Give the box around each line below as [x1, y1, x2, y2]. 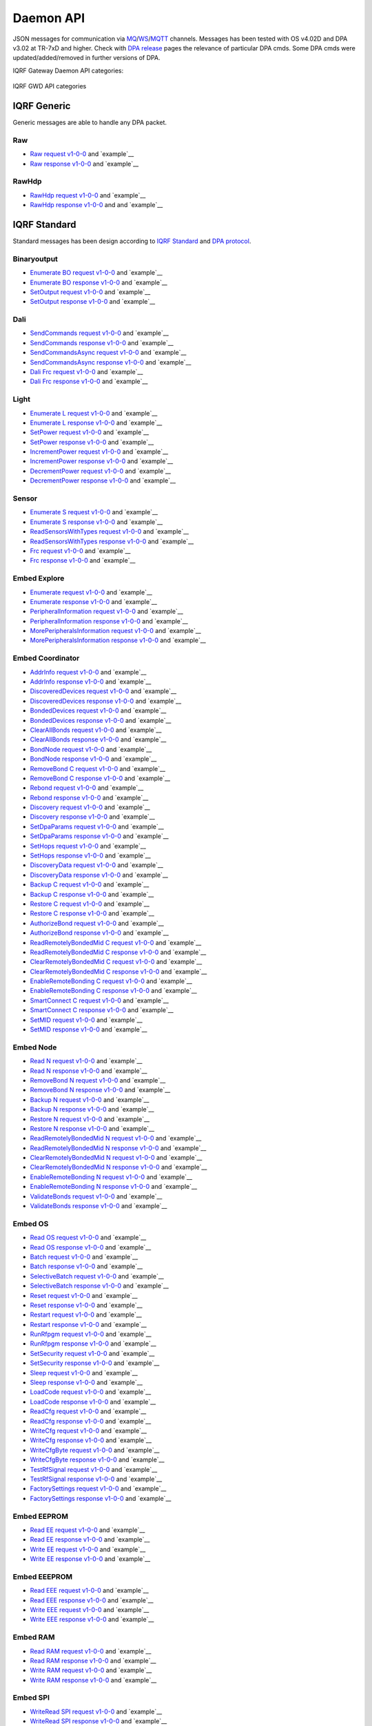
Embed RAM [12, 1633, 55, 1642]
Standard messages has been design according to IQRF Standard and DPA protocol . [12, 237, 251, 245]
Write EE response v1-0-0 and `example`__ [30, 1555, 151, 1563]
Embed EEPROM [12, 1511, 69, 1521]
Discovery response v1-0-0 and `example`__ [30, 813, 155, 821]
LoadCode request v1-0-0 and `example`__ [30, 1388, 152, 1396]
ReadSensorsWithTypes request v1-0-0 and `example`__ [30, 527, 189, 536]
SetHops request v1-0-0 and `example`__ [30, 842, 146, 850]
